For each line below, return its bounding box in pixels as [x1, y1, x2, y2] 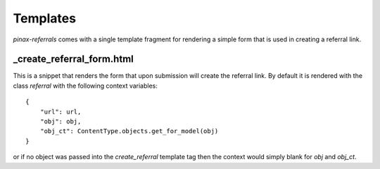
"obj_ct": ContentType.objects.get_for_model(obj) [39, 127, 219, 135]
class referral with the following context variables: [13, 81, 158, 90]
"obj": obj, [39, 118, 82, 126]
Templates [13, 11, 77, 26]
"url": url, [39, 107, 82, 116]
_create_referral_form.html [13, 53, 134, 65]
